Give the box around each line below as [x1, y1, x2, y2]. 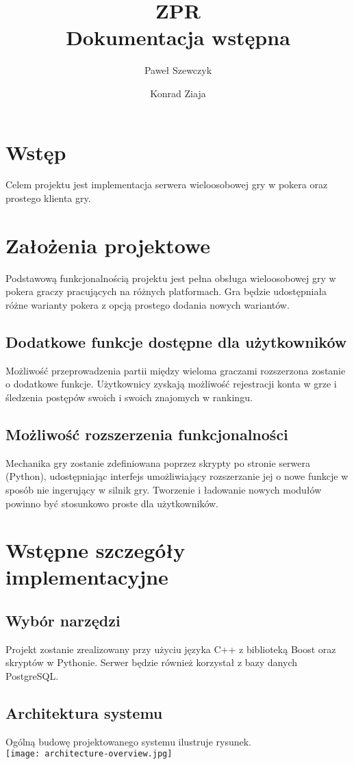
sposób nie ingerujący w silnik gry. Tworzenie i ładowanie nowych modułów [5, 482, 322, 496]
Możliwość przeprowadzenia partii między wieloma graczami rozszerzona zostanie [5, 363, 346, 377]
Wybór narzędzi [5, 610, 121, 631]
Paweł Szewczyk [144, 63, 212, 77]
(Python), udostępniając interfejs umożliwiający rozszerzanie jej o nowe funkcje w [5, 469, 349, 483]
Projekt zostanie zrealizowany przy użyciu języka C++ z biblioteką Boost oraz [5, 641, 336, 656]
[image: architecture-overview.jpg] [5, 749, 173, 759]
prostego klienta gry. [5, 191, 91, 205]
